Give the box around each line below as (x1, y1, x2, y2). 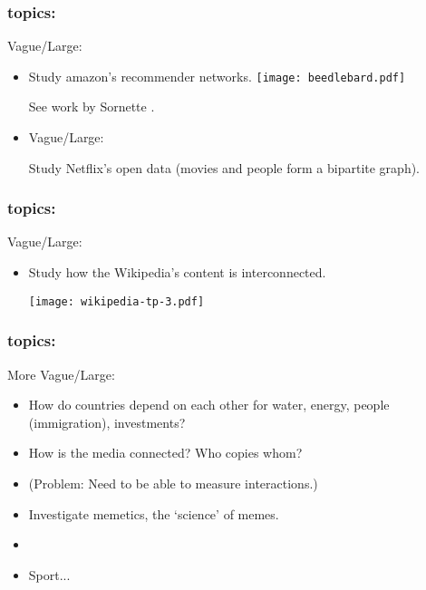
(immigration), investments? (28, 412, 186, 431)
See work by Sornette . (28, 97, 155, 116)
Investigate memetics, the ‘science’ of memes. (28, 504, 279, 523)
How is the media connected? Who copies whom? (28, 443, 303, 462)
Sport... (28, 565, 71, 584)
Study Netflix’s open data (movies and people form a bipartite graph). (28, 158, 421, 177)
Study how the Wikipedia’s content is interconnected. (28, 263, 326, 282)
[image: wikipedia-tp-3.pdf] (28, 295, 205, 308)
